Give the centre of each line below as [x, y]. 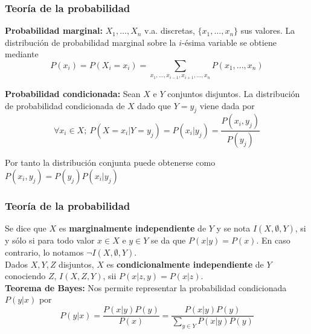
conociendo [25, 276]
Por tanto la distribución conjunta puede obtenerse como [110, 162]
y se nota [233, 228]
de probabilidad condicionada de [65, 105]
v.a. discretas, [170, 30]
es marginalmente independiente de [133, 228]
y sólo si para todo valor [50, 240]
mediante [22, 54]
